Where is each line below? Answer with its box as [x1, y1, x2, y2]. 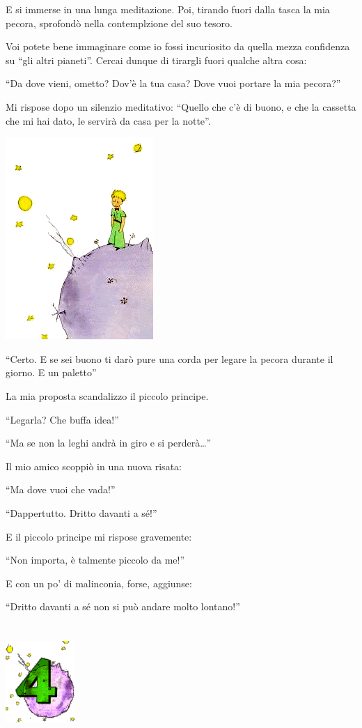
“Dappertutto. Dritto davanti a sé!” [6, 505, 157, 520]
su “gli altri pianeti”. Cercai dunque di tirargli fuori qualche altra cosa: [6, 52, 307, 67]
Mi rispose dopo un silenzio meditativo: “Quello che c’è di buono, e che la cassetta [6, 99, 356, 114]
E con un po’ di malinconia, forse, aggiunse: [6, 575, 192, 590]
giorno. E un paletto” [6, 365, 97, 380]
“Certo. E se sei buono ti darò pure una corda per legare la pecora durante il [6, 351, 333, 366]
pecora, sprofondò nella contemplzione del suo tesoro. [6, 15, 233, 30]
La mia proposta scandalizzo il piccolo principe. [6, 388, 209, 403]
